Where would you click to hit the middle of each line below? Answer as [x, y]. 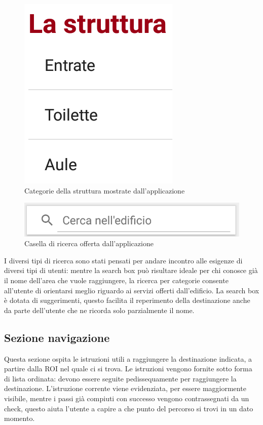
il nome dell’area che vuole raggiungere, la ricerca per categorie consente [116, 280]
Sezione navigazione [57, 337]
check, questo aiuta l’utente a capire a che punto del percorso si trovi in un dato [129, 408]
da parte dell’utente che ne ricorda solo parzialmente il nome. [99, 310]
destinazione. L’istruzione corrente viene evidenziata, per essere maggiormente [125, 388]
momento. [20, 418]
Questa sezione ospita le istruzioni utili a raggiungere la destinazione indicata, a [128, 358]
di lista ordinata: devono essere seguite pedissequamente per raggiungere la [120, 378]
